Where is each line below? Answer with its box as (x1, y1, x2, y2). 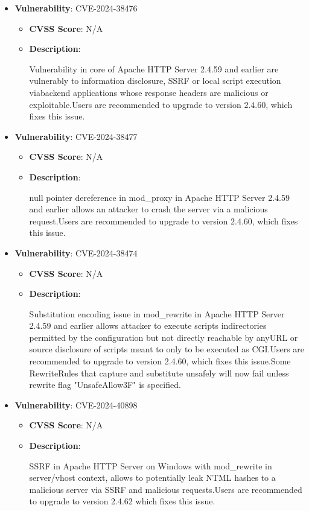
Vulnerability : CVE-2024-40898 (14, 398, 138, 411)
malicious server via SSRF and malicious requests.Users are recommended (29, 483, 302, 495)
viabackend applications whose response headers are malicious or (29, 86, 269, 98)
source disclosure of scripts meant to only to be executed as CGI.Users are (29, 343, 305, 355)
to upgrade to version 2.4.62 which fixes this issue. (29, 495, 215, 507)
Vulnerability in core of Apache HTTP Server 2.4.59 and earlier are (29, 62, 279, 75)
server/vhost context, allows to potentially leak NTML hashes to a (29, 471, 276, 484)
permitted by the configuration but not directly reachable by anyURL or (29, 331, 298, 343)
